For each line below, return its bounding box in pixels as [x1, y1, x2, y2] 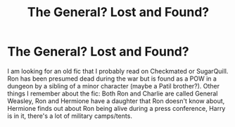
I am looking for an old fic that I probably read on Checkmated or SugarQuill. [7, 67, 229, 75]
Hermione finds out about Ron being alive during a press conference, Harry [7, 104, 226, 112]
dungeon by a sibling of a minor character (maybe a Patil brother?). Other [7, 81, 220, 90]
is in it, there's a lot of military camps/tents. [7, 112, 132, 120]
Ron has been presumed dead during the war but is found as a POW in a [7, 74, 217, 83]
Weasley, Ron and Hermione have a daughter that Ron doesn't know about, [7, 96, 225, 105]
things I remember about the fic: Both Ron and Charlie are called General [7, 89, 218, 98]
